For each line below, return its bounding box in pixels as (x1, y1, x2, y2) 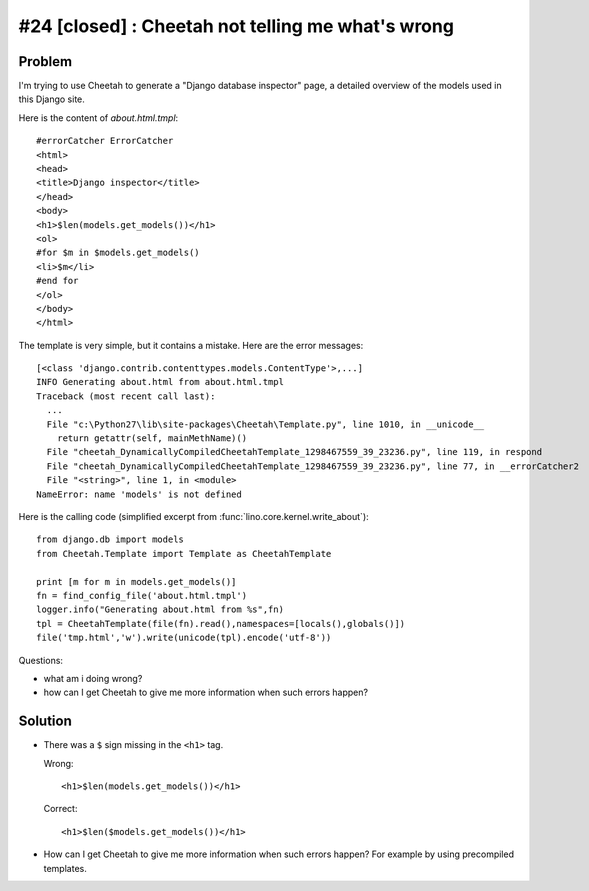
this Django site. (18, 93, 85, 105)
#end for (36, 275, 79, 287)
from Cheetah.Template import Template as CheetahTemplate (36, 548, 332, 559)
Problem (18, 53, 73, 70)
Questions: (18, 654, 64, 666)
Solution (18, 713, 72, 730)
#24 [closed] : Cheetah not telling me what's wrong (18, 15, 455, 37)
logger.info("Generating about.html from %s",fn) (36, 604, 285, 615)
